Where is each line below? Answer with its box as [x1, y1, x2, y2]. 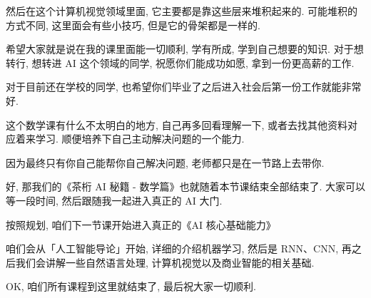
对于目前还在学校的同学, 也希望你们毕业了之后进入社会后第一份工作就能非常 [6, 79, 362, 94]
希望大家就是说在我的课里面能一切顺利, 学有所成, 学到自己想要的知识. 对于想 [6, 41, 364, 56]
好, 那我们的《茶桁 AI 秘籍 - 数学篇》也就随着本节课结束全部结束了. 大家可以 [6, 179, 365, 194]
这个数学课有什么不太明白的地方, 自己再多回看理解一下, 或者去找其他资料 [6, 117, 348, 132]
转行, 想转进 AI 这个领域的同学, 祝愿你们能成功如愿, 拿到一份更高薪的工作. [6, 55, 355, 70]
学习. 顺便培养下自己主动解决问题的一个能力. [35, 131, 245, 146]
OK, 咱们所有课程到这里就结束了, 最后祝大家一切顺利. [6, 279, 256, 294]
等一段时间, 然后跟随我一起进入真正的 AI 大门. [6, 192, 223, 207]
